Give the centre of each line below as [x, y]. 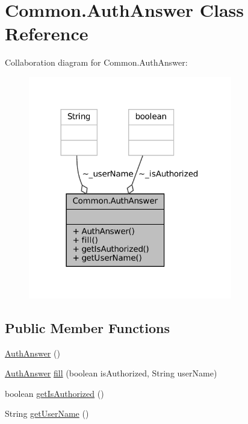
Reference [47, 33]
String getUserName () [47, 413]
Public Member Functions [87, 327]
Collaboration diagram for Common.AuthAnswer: [96, 62]
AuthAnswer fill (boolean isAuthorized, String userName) [111, 373]
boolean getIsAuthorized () [54, 393]
